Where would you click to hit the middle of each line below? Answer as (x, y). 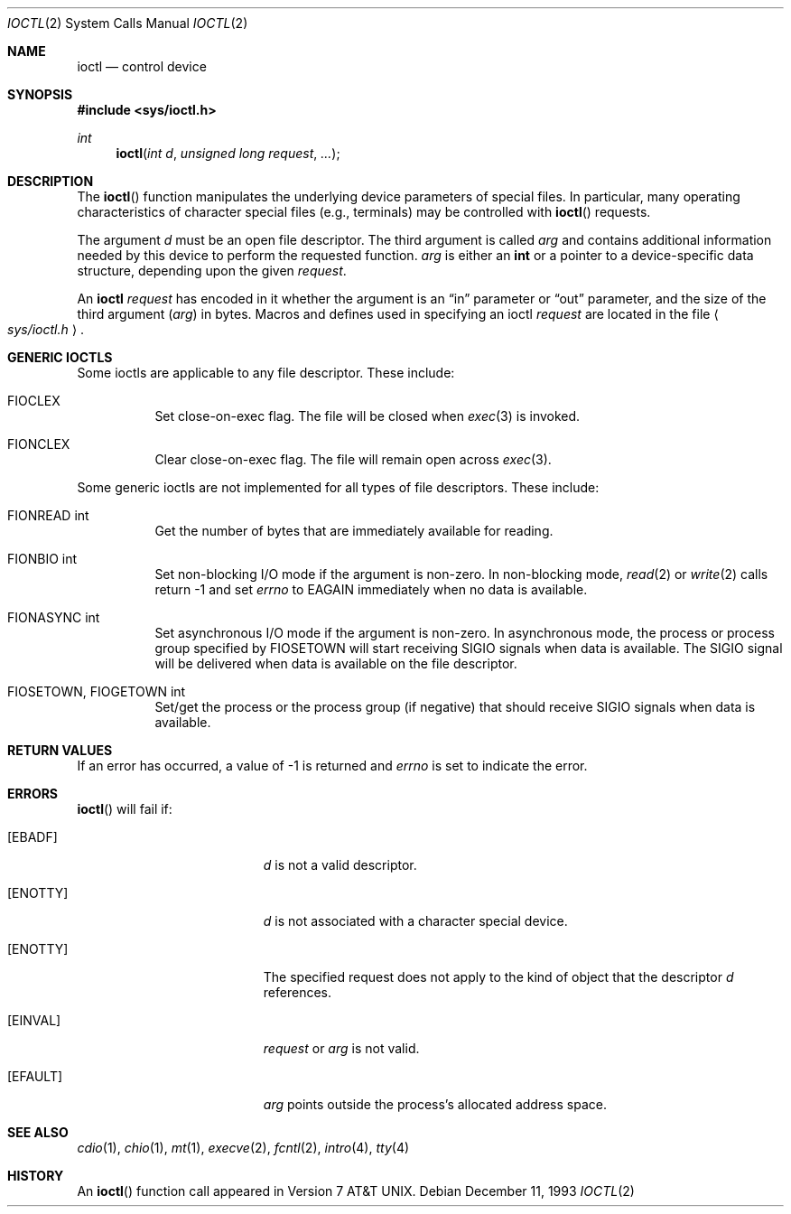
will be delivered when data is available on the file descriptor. (336, 663)
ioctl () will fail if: (125, 809)
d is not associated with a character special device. (415, 921)
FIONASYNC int (54, 617)
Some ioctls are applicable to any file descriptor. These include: (266, 373)
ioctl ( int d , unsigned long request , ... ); (228, 153)
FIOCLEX (34, 401)
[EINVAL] (34, 1020)
